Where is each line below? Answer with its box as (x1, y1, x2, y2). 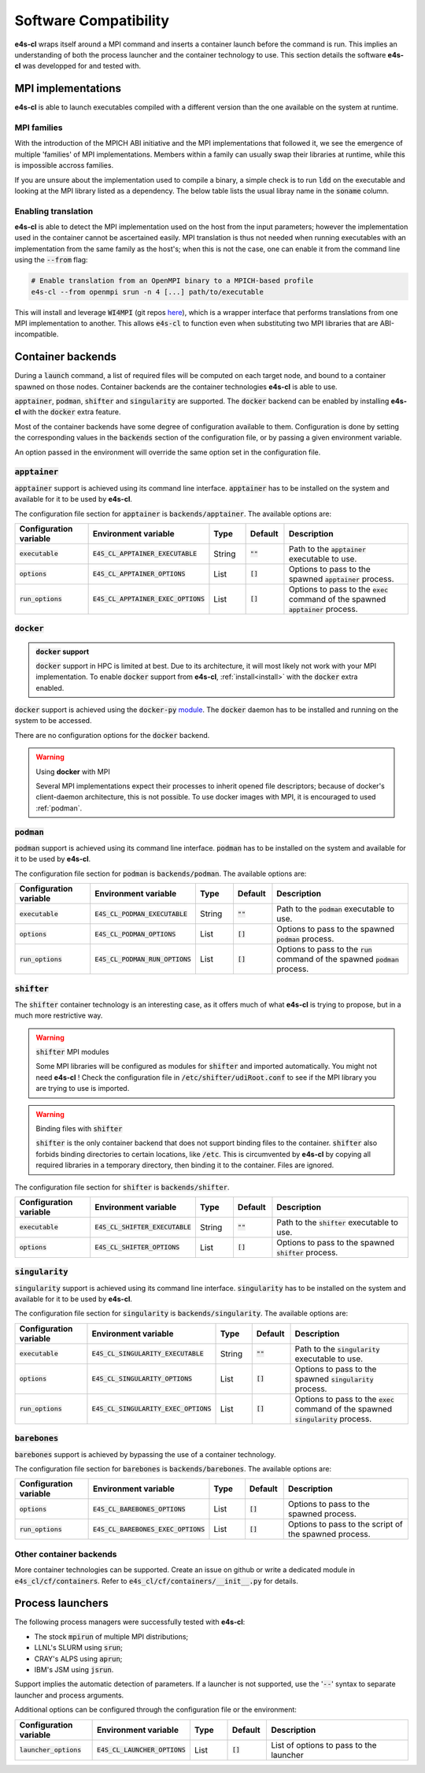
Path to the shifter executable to (276, 1217, 399, 1228)
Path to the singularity (294, 1343, 380, 1354)
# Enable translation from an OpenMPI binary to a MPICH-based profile (31, 276, 314, 285)
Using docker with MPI (35, 766, 110, 776)
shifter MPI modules (35, 1048, 109, 1057)
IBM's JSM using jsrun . (34, 1665, 114, 1675)
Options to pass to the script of (287, 1519, 403, 1530)
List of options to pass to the (271, 1739, 377, 1750)
